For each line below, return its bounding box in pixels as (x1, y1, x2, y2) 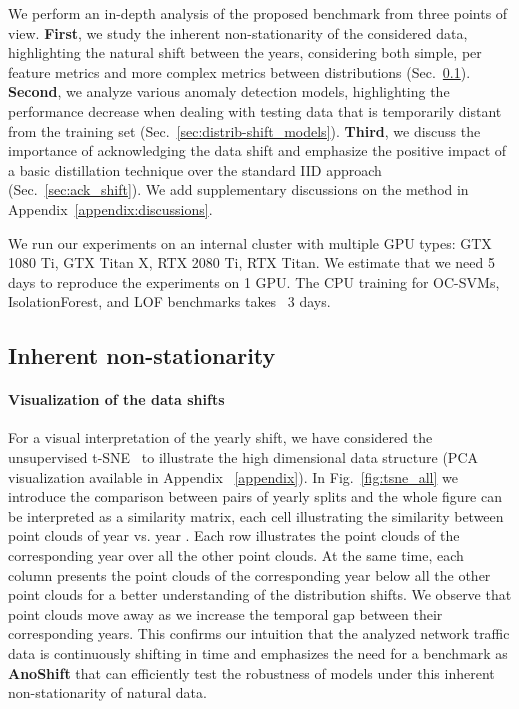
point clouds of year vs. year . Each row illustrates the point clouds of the (8, 525, 460, 546)
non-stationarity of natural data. (8, 682, 207, 703)
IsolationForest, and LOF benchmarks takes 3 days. (8, 291, 331, 312)
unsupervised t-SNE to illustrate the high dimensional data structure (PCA (8, 447, 478, 468)
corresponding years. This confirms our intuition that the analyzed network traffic (8, 623, 510, 644)
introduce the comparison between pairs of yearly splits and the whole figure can (8, 486, 503, 507)
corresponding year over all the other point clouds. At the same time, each (8, 545, 464, 566)
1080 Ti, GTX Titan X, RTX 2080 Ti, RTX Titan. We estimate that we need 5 (8, 252, 496, 273)
